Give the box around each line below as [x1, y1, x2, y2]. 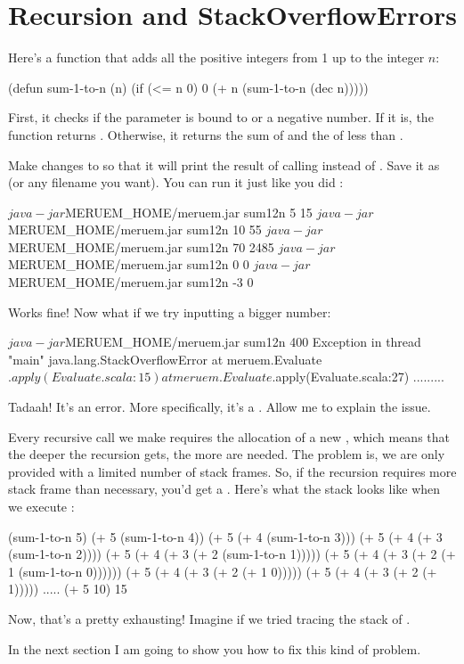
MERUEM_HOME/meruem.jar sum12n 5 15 [65, 202, 313, 221]
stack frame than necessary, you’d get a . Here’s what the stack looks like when [8, 480, 441, 498]
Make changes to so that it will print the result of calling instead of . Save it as [8, 155, 440, 174]
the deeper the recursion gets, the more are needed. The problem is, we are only [8, 445, 445, 463]
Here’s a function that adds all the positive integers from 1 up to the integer [8, 48, 425, 67]
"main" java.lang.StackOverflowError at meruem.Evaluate [8, 349, 322, 368]
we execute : [8, 497, 75, 515]
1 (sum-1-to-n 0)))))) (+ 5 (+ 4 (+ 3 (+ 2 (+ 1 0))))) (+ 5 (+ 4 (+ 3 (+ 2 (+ [8, 562, 437, 580]
